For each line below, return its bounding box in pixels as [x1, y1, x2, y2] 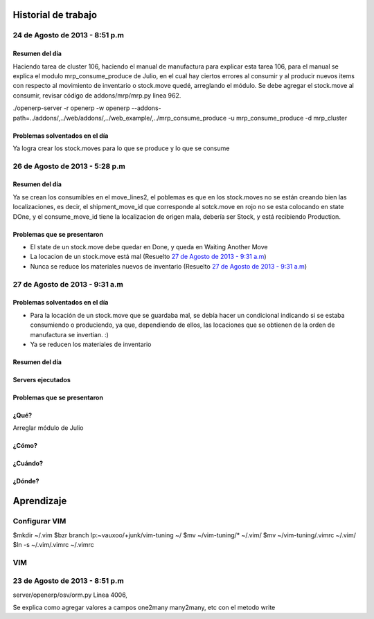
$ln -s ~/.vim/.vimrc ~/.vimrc [12, 540, 95, 548]
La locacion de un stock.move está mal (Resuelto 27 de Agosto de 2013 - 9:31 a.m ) [30, 253, 267, 261]
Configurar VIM [12, 517, 66, 526]
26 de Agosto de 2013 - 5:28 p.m [12, 161, 126, 171]
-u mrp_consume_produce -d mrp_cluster [228, 114, 348, 122]
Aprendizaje [12, 495, 67, 507]
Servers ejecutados [12, 375, 71, 384]
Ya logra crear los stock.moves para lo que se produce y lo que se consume [12, 144, 230, 152]
